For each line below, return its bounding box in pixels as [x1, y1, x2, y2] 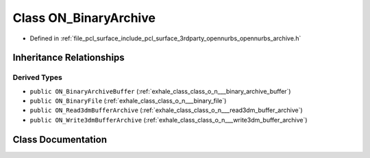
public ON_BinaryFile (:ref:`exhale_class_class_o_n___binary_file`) [29, 96, 227, 105]
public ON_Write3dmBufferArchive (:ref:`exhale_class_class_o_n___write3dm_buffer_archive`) [29, 116, 308, 124]
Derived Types [12, 73, 63, 82]
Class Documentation [12, 133, 108, 145]
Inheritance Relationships [12, 52, 125, 64]
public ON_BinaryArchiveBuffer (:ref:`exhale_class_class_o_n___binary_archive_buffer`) [29, 87, 291, 95]
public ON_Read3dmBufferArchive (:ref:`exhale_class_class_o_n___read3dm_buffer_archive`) [29, 106, 303, 114]
